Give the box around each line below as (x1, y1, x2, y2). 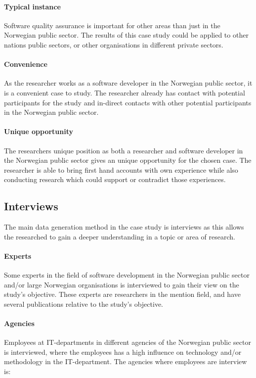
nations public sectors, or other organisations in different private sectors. (4, 39, 223, 49)
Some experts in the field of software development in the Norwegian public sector (4, 270, 250, 280)
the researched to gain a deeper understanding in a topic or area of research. (4, 231, 235, 241)
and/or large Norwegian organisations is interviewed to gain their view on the (4, 279, 239, 289)
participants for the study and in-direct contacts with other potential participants (4, 97, 252, 107)
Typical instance (4, 1, 61, 11)
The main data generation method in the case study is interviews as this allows (4, 222, 244, 232)
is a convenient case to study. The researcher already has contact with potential (4, 87, 245, 97)
